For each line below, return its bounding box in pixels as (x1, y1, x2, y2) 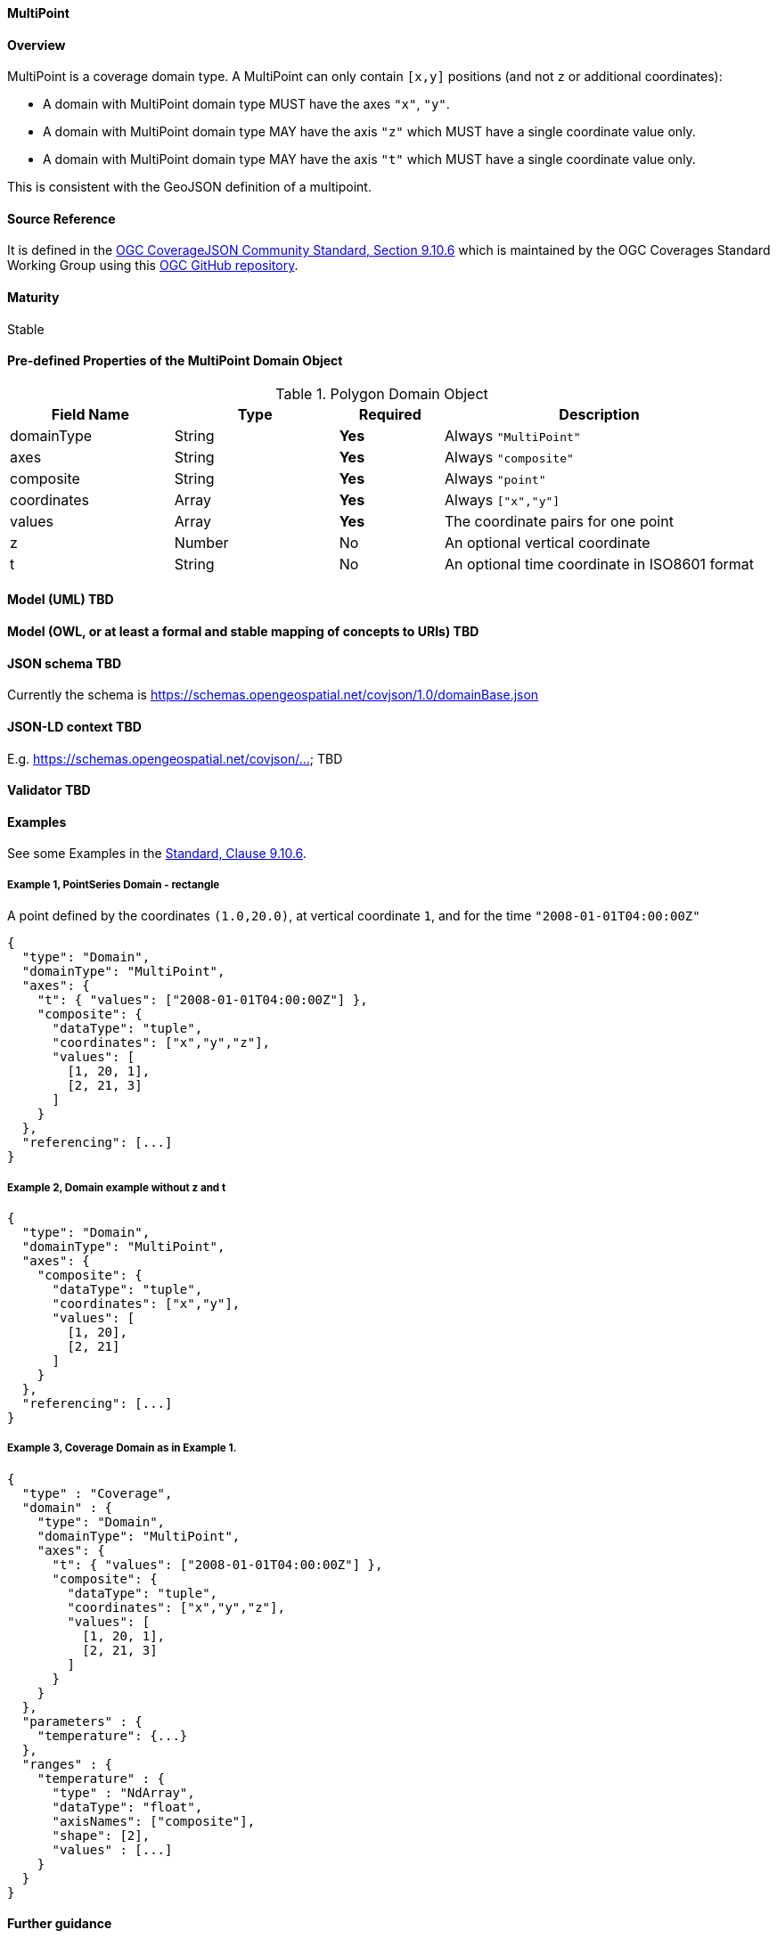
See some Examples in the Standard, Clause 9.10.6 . (7, 846, 307, 862)
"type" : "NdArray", (52, 1785, 195, 1800)
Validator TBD (7, 782, 91, 798)
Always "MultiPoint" (445, 426, 581, 445)
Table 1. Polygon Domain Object (275, 384, 488, 403)
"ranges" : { (21, 1756, 113, 1771)
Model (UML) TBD (7, 592, 114, 608)
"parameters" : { (21, 1713, 143, 1729)
